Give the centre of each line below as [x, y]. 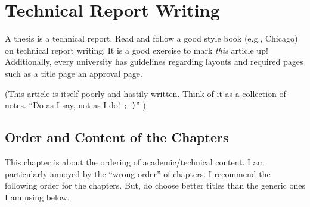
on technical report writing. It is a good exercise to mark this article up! [137, 50]
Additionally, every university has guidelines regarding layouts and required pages [154, 62]
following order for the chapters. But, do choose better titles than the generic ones [155, 185]
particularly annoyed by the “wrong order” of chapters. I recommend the [138, 173]
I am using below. [37, 197]
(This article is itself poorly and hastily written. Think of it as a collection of [145, 93]
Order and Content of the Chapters [117, 137]
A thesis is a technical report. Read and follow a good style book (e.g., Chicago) [151, 38]
